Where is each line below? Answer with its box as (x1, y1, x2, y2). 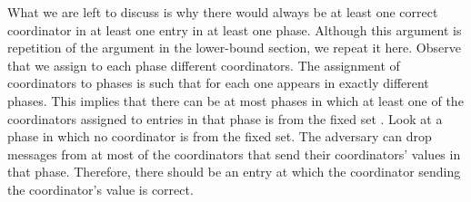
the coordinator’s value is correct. (7, 179, 194, 198)
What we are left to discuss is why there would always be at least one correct (7, 3, 438, 21)
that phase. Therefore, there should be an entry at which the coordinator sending (7, 162, 461, 181)
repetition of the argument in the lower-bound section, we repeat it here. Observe (7, 38, 461, 57)
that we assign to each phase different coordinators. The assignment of (7, 55, 400, 74)
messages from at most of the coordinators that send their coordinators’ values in (7, 144, 461, 163)
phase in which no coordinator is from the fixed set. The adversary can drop (7, 127, 432, 146)
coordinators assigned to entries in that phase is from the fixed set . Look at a (7, 109, 443, 128)
